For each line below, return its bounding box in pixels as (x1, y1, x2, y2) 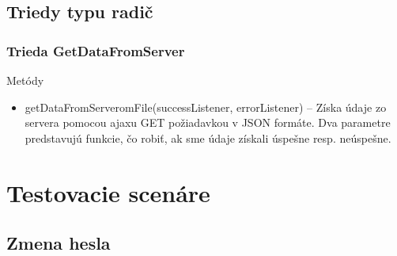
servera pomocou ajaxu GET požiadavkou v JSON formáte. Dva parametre (25, 114, 391, 131)
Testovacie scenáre (6, 176, 210, 208)
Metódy (6, 72, 44, 88)
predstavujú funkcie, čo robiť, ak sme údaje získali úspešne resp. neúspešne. (25, 129, 391, 146)
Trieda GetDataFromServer (6, 40, 185, 60)
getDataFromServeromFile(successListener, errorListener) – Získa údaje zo (25, 98, 387, 115)
